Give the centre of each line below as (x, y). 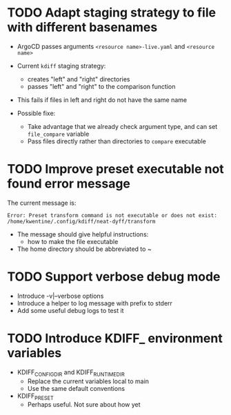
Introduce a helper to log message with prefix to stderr (94, 303)
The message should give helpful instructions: (83, 234)
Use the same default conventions (76, 388)
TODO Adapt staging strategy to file (111, 13)
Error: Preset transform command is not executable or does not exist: (112, 215)
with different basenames (82, 27)
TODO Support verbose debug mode (114, 277)
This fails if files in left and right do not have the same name (102, 100)
